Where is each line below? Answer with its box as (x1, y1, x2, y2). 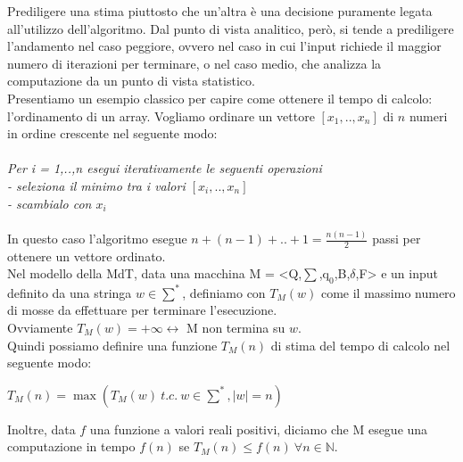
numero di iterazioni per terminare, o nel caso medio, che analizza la (7, 54, 382, 72)
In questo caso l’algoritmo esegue (7, 229, 187, 248)
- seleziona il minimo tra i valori (7, 176, 186, 194)
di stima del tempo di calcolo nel (270, 335, 451, 354)
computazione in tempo (7, 437, 136, 456)
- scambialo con (7, 194, 92, 212)
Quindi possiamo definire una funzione (7, 335, 218, 354)
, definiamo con (182, 283, 266, 301)
